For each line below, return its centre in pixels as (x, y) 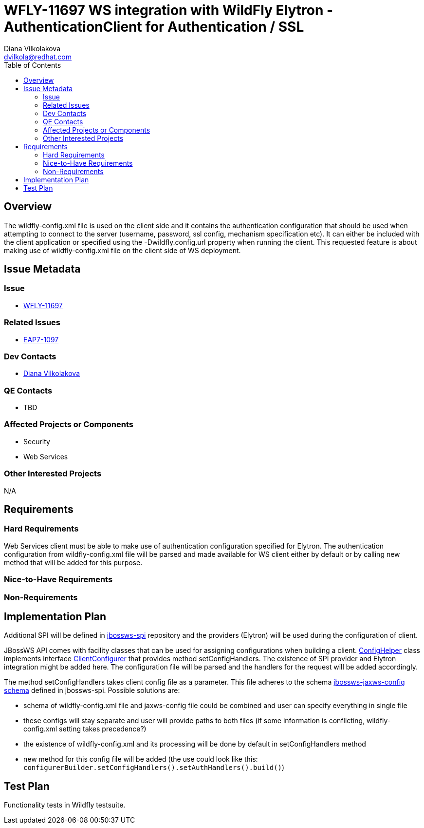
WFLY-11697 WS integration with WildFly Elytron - (169, 10)
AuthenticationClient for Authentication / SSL (154, 27)
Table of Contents (33, 65)
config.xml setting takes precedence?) (85, 729)
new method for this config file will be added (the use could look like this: (141, 759)
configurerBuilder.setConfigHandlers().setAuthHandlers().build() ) (154, 768)
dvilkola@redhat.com (38, 57)
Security (37, 441)
